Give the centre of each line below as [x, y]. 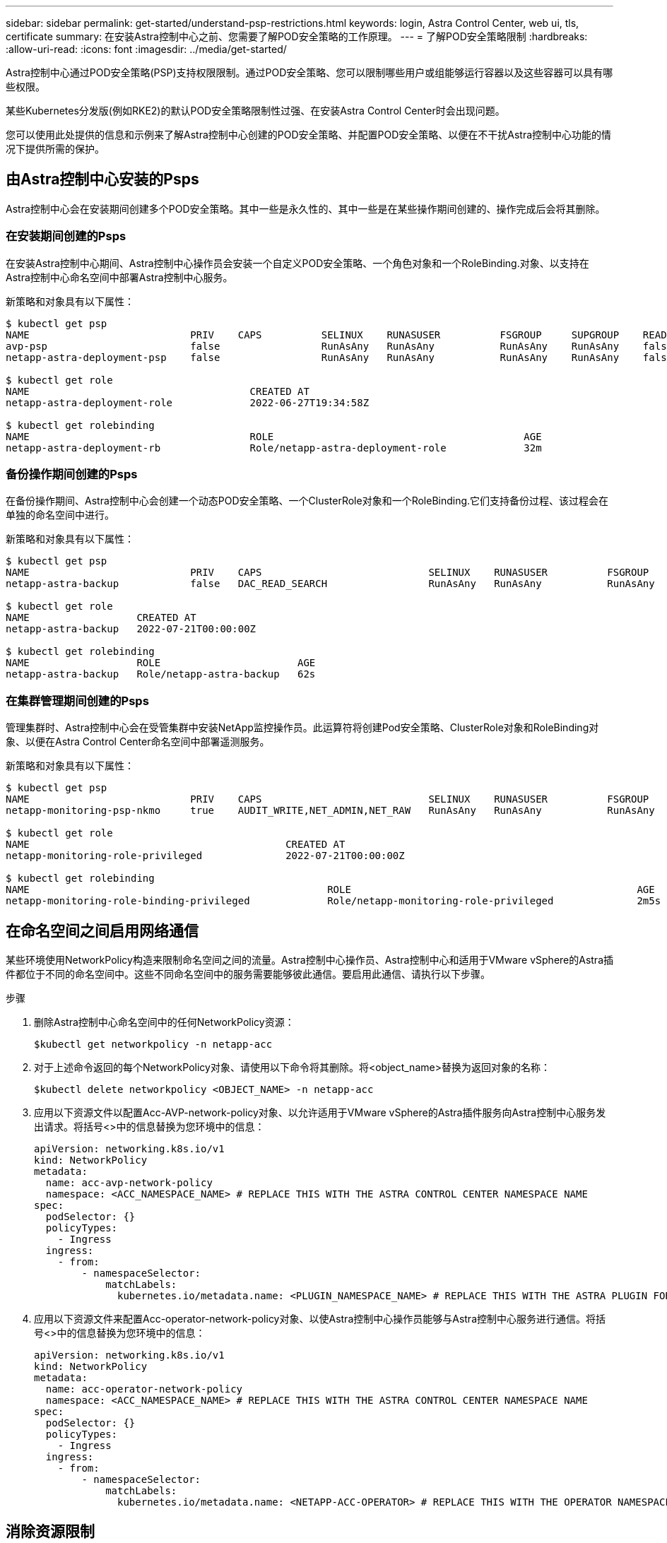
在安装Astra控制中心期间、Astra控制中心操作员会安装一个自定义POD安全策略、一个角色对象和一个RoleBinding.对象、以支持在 [297, 263]
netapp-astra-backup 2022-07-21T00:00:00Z [131, 629]
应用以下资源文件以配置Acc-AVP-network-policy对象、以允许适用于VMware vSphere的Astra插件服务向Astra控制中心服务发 [320, 1112]
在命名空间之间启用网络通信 [102, 930]
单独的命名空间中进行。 [60, 515]
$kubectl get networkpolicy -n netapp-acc [153, 1044]
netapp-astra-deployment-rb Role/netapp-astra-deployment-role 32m [274, 448]
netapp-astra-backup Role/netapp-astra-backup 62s [161, 674]
